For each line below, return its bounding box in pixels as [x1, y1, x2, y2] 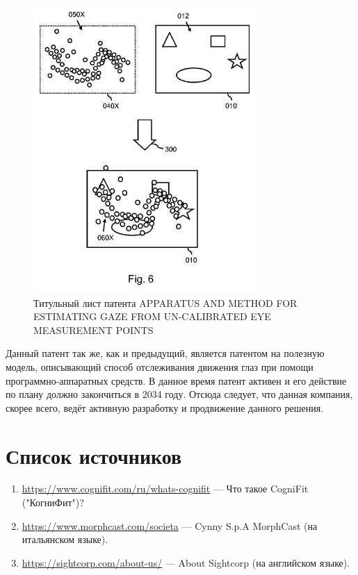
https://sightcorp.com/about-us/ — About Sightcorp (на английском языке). [22, 555, 350, 569]
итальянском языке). [22, 532, 108, 547]
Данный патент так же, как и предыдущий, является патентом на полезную [6, 346, 325, 360]
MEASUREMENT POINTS [33, 322, 154, 337]
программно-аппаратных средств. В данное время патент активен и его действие [6, 373, 347, 387]
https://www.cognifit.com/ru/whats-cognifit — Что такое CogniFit [22, 481, 309, 496]
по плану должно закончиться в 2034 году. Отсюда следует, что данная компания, [6, 387, 353, 401]
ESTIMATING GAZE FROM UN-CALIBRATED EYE [33, 309, 271, 324]
